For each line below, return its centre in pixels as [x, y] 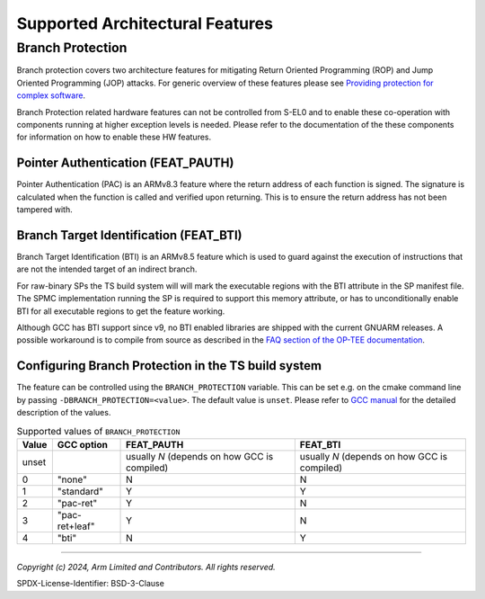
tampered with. [44, 210]
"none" [72, 479]
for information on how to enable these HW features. [114, 137]
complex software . [51, 95]
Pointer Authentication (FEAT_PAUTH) [125, 163]
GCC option [82, 444]
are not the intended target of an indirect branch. [107, 269]
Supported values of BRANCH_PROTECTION [98, 431]
